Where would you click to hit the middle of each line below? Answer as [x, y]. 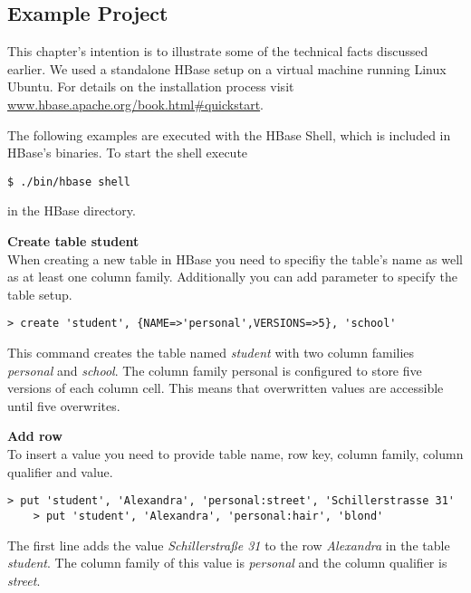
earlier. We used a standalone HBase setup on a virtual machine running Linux [227, 68]
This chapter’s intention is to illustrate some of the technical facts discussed [218, 51]
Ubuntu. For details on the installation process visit [151, 86]
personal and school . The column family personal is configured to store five [215, 370]
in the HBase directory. [72, 210]
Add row [35, 436]
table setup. [40, 294]
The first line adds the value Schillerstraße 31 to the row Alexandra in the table [229, 545]
